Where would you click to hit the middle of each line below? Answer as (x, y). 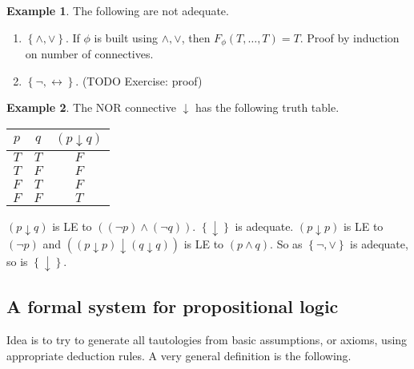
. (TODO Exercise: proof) (139, 80)
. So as (286, 243)
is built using (126, 37)
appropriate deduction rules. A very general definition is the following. (179, 355)
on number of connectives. (89, 54)
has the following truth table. (267, 107)
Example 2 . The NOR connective (91, 107)
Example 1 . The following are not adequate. (118, 10)
